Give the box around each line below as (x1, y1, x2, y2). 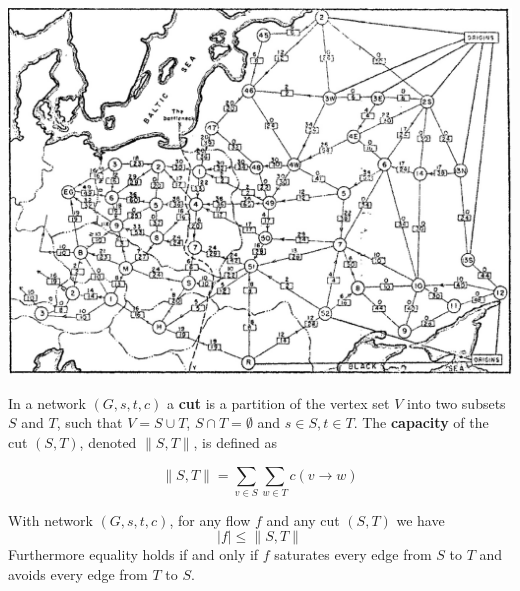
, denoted (79, 431, 137, 452)
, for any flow (169, 509, 251, 530)
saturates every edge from (274, 544, 432, 565)
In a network (8, 392, 86, 413)
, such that (56, 412, 123, 433)
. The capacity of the (353, 412, 489, 433)
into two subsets (407, 392, 506, 413)
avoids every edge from (8, 564, 148, 585)
